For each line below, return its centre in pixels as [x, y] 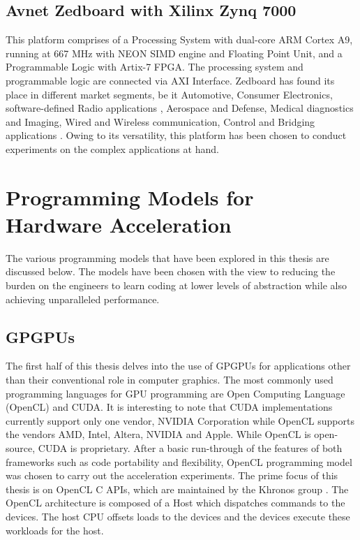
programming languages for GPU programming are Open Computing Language [175, 393]
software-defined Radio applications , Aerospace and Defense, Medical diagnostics [180, 108]
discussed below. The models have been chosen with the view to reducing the [171, 271]
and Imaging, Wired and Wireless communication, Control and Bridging [160, 121]
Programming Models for [130, 197]
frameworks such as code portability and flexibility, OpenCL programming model [179, 461]
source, [21, 448]
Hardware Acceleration [119, 224]
